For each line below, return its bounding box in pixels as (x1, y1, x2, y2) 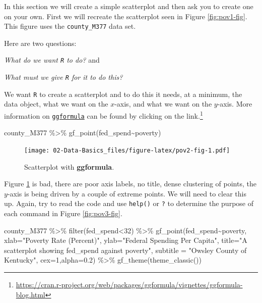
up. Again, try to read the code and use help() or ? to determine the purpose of (4, 198, 253, 209)
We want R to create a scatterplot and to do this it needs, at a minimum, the (4, 88, 242, 99)
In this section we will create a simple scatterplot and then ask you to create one (4, 1, 253, 11)
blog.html (16, 289, 45, 299)
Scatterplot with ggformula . (24, 161, 114, 172)
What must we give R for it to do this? (4, 72, 123, 82)
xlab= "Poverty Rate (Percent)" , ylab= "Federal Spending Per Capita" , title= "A (4, 235, 247, 245)
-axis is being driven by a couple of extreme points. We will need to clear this (7, 188, 246, 198)
